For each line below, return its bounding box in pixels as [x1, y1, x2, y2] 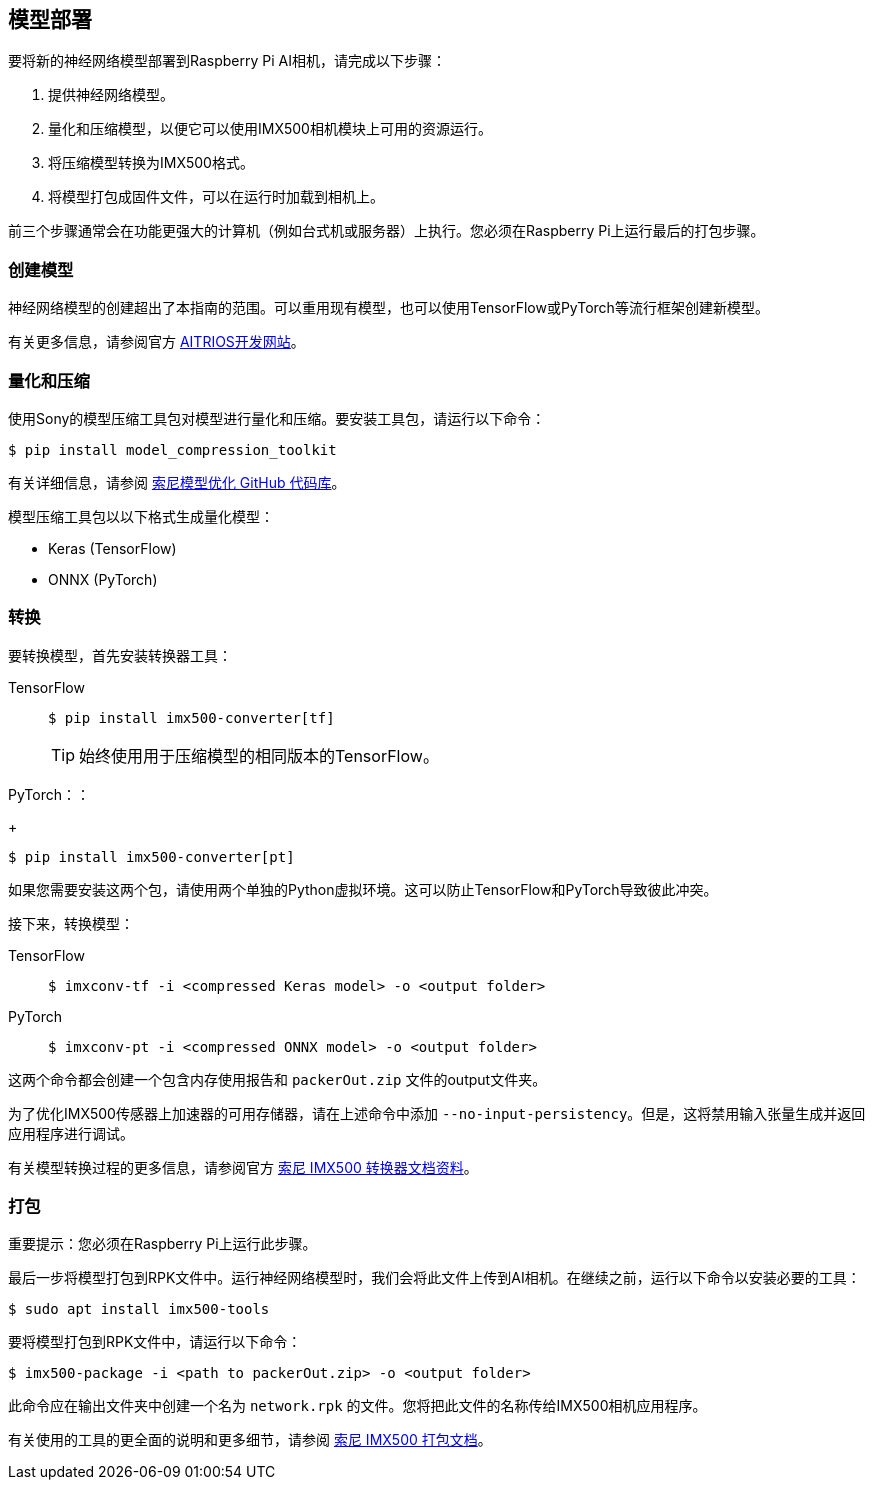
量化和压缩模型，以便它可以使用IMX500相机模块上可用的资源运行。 [48, 120, 492, 138]
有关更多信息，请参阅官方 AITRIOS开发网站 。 [8, 333, 305, 351]
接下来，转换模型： [8, 914, 134, 932]
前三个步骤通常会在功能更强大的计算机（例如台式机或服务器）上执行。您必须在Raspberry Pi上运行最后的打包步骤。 [8, 222, 765, 240]
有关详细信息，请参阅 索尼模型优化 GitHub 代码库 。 [8, 473, 346, 491]
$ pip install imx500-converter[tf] [48, 709, 335, 726]
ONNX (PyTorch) [48, 570, 158, 588]
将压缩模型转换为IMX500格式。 [48, 154, 254, 172]
